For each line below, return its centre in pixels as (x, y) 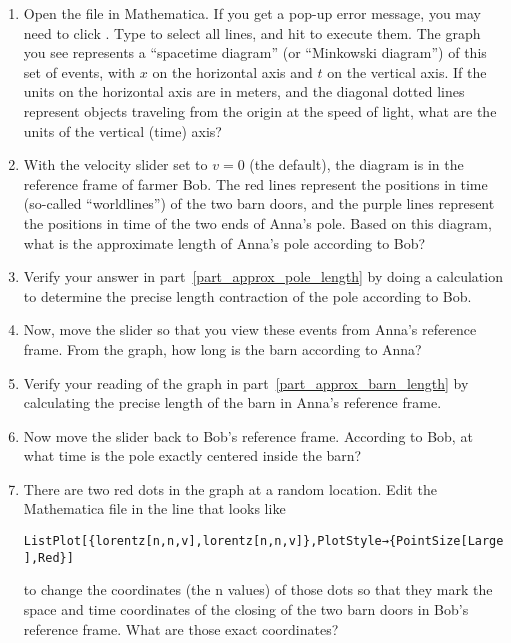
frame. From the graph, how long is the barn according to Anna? (222, 348)
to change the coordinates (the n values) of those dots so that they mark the (258, 589)
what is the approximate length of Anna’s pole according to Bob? (224, 242)
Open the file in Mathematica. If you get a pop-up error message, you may (252, 13)
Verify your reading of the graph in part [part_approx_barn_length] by (246, 382)
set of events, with (79, 71)
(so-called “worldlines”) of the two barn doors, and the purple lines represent (259, 203)
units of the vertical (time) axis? (122, 130)
